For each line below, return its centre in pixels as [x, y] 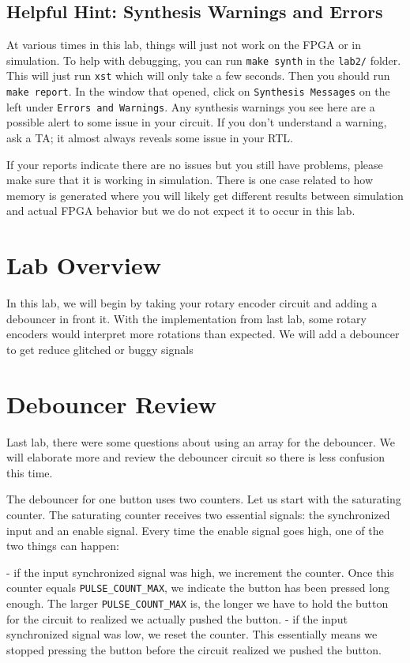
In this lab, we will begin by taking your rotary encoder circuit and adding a [192, 303]
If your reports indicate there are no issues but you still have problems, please [195, 164]
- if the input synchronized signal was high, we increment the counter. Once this [200, 572]
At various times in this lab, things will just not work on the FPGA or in [184, 45]
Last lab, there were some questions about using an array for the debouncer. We [201, 441]
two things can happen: [63, 546]
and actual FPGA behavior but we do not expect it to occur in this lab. [181, 211]
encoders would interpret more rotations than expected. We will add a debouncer [203, 334]
